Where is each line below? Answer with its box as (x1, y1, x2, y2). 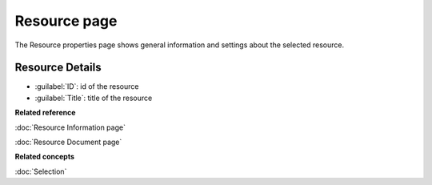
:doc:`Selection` (14, 167, 67, 176)
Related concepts (14, 152, 75, 162)
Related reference (14, 108, 76, 118)
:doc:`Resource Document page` (14, 137, 122, 147)
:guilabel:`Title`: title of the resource (34, 93, 153, 103)
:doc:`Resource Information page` (14, 123, 126, 132)
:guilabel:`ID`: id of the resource (34, 82, 139, 91)
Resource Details (14, 61, 102, 74)
